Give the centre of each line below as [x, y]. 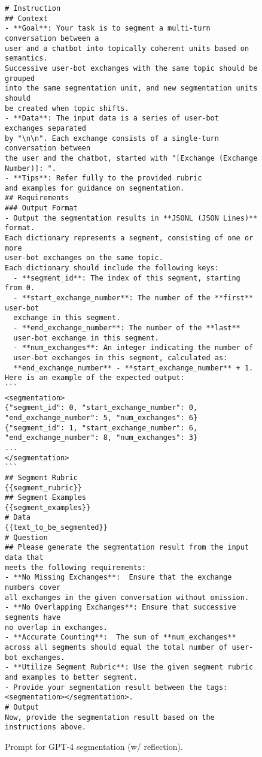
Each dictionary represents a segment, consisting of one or [129, 238]
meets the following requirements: [76, 567]
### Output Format [41, 208]
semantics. [26, 58]
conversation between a [52, 38]
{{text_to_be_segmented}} [56, 528]
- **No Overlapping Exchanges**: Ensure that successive [121, 607]
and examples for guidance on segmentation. [95, 188]
